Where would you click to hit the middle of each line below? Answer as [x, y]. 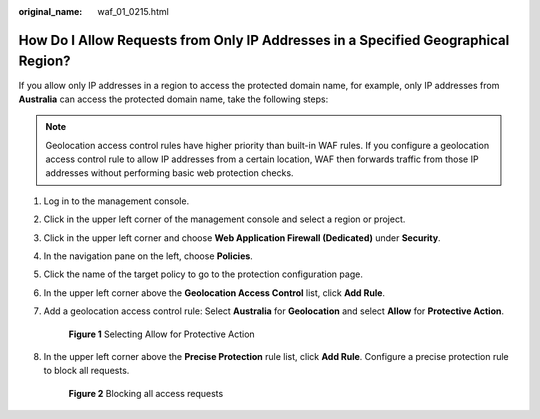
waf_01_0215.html [133, 11]
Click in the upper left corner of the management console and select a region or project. [224, 219]
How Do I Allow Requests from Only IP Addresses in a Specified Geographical [264, 40]
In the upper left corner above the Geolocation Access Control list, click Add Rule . [214, 292]
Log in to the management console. [116, 201]
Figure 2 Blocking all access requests [146, 393]
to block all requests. [86, 371]
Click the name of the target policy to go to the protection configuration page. [203, 274]
